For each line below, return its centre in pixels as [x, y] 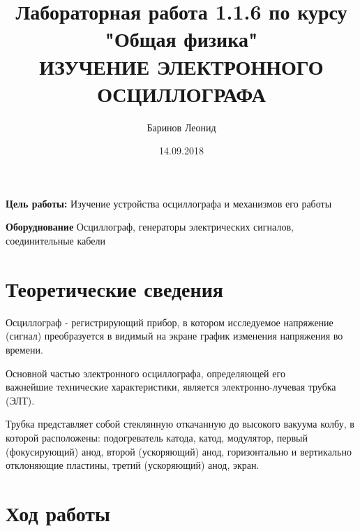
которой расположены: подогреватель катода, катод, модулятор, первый [157, 437]
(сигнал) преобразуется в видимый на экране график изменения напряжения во [174, 336]
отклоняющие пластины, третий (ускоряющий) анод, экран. [133, 465]
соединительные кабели [55, 241]
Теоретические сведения [114, 288]
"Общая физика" [181, 39]
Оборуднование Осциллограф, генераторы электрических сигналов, [150, 227]
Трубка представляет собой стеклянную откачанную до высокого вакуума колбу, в [180, 424]
